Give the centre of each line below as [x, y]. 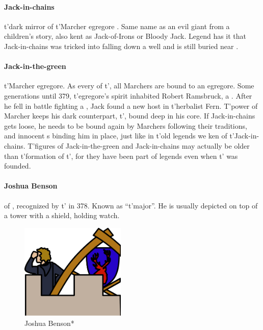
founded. [18, 166]
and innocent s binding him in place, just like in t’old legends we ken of [116, 136]
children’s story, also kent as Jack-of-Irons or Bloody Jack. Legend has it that [125, 36]
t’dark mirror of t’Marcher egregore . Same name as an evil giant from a [117, 26]
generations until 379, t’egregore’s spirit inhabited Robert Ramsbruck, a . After [128, 95]
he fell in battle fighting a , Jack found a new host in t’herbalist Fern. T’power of [131, 105]
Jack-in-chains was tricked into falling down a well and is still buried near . [121, 46]
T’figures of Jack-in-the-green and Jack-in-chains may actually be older [139, 145]
